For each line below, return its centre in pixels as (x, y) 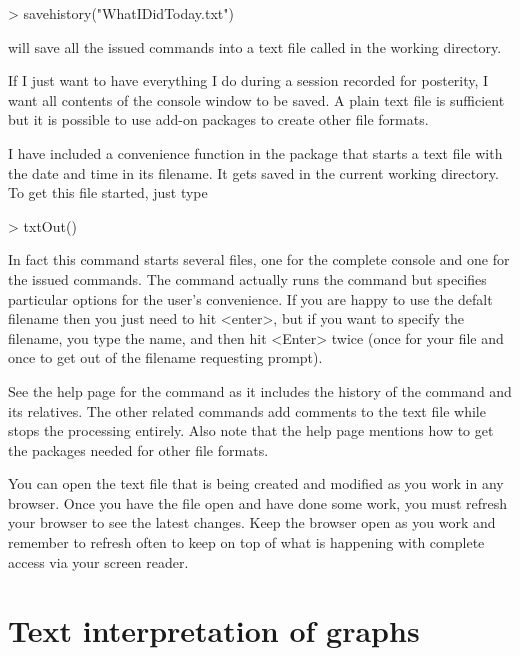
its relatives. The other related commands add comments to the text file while (247, 410)
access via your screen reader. (98, 561)
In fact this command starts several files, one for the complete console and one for (259, 259)
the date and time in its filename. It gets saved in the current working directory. (253, 172)
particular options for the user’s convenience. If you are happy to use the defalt (250, 298)
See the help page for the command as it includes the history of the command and (260, 390)
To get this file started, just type (108, 192)
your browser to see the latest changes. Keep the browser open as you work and (252, 522)
